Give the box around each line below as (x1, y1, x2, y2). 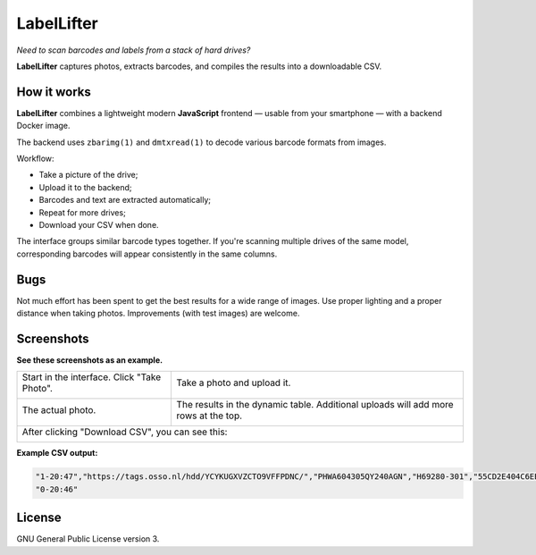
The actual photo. (21, 404, 96, 416)
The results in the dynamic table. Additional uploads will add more (176, 399, 455, 411)
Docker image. (16, 121, 71, 131)
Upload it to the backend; (38, 181, 133, 192)
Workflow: (16, 153, 54, 164)
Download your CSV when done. (38, 219, 160, 230)
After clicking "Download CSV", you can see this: (21, 425, 228, 438)
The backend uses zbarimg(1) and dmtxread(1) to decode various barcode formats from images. (16, 137, 387, 147)
